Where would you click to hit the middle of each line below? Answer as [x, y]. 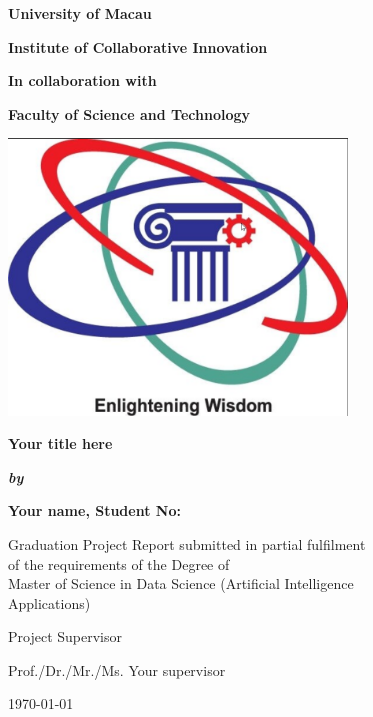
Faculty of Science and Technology [129, 113]
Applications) [49, 602]
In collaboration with [82, 80]
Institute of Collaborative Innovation [138, 46]
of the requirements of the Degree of [119, 563]
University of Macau [80, 13]
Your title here [60, 443]
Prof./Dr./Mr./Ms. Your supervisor [117, 669]
